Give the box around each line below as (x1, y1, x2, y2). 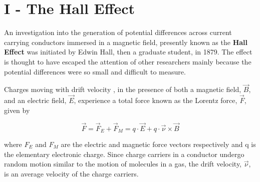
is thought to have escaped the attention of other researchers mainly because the (4, 56, 251, 66)
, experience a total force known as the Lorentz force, (74, 95, 237, 105)
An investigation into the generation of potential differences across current (4, 27, 232, 37)
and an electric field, (4, 95, 67, 105)
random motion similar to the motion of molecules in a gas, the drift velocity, (4, 158, 242, 169)
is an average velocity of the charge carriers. (4, 168, 139, 178)
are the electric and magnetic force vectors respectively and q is (61, 138, 256, 149)
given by (4, 104, 30, 115)
